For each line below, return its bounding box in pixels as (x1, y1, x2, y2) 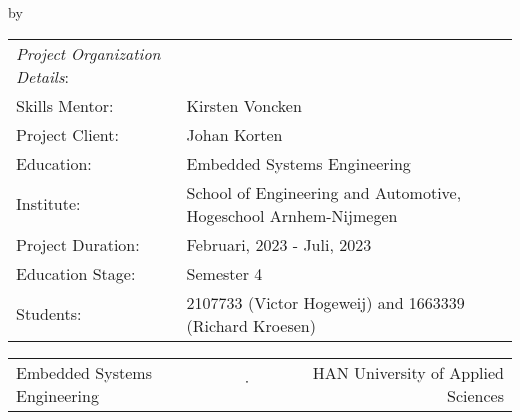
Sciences (447, 383, 504, 407)
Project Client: (16, 122, 119, 146)
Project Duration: (16, 232, 140, 256)
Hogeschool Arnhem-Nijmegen (186, 203, 398, 227)
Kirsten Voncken (186, 93, 302, 117)
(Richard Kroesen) (186, 313, 316, 337)
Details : (16, 64, 69, 88)
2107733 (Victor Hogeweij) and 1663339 (186, 290, 465, 314)
